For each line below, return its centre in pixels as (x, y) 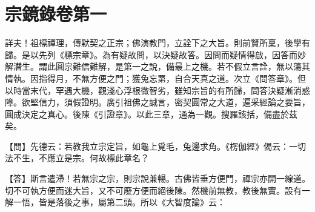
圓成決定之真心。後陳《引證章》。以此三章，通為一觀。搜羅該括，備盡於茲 (151, 114)
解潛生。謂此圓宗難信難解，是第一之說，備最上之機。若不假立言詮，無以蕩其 (157, 66)
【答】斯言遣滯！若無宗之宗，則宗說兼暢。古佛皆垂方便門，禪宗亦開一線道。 (157, 178)
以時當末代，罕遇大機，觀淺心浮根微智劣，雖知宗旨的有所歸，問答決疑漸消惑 (157, 90)
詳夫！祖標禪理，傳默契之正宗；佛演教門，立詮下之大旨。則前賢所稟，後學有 (157, 43)
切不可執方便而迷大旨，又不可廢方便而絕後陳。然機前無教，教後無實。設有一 (157, 190)
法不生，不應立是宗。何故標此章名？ (77, 158)
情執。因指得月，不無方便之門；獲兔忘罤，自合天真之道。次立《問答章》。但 (155, 78)
